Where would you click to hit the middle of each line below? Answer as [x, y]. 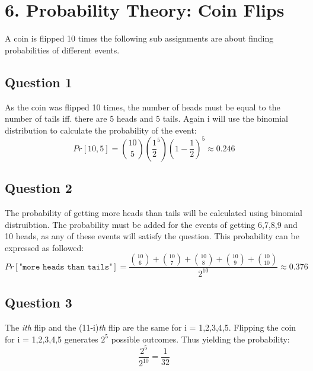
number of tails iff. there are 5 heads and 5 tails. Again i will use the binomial [146, 118]
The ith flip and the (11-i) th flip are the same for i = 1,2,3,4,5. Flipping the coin [151, 327]
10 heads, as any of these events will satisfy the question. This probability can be [152, 236]
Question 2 [39, 188]
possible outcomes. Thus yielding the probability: [200, 339]
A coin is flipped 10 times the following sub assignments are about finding [139, 38]
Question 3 [39, 302]
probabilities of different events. [62, 50]
